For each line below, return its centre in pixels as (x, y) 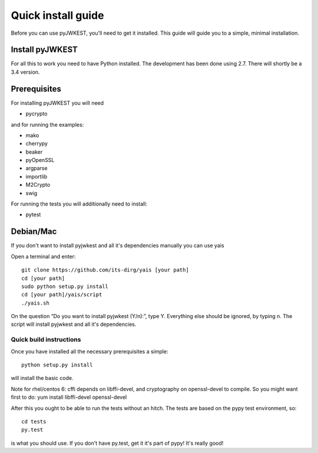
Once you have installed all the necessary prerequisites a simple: (90, 351)
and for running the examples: (47, 124)
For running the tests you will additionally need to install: (79, 204)
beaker (34, 152)
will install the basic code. (42, 378)
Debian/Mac (34, 232)
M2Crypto (38, 185)
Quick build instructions (46, 340)
